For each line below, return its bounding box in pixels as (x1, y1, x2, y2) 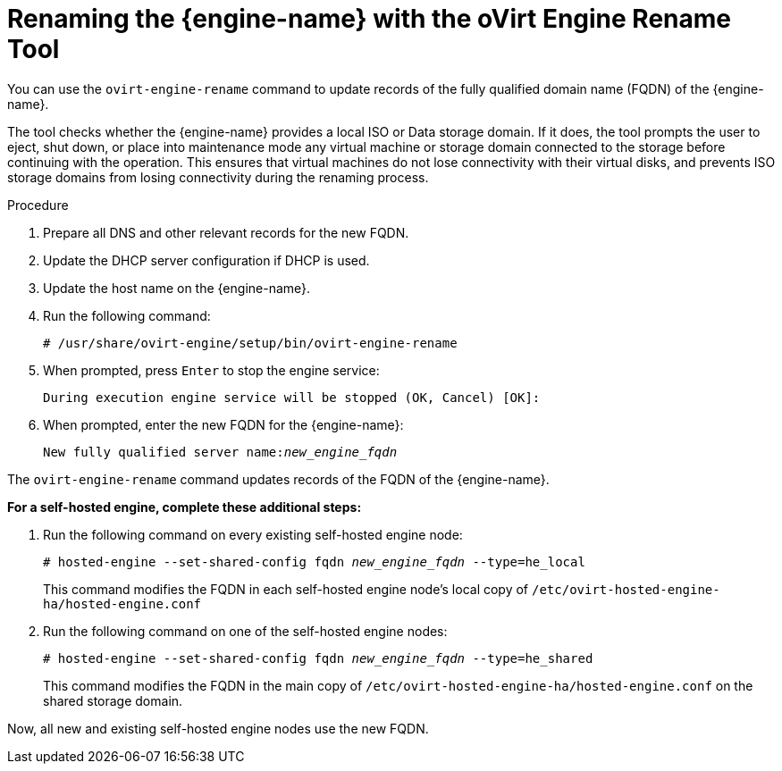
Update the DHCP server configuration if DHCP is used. (43, 252, 370, 268)
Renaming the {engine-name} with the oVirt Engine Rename (7, 4, 732, 34)
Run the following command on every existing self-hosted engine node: (43, 526, 463, 542)
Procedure (7, 197, 69, 213)
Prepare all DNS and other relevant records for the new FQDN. (43, 224, 409, 240)
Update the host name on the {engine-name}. (43, 280, 311, 296)
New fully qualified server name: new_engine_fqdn (43, 444, 398, 459)
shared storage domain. (43, 692, 183, 708)
